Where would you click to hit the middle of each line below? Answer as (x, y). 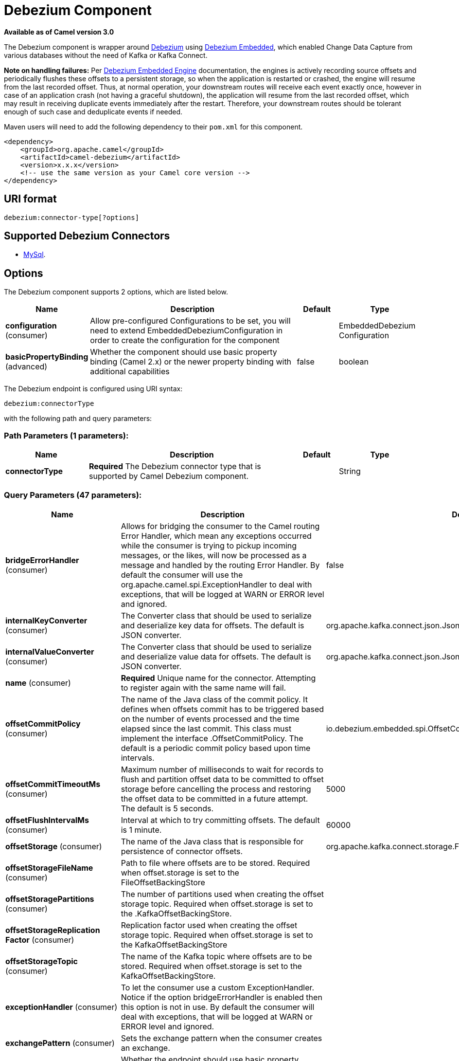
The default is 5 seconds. (167, 808)
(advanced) (26, 367)
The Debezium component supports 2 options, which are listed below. (116, 292)
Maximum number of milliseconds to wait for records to (222, 769)
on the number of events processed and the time (210, 719)
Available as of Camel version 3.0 (59, 32)
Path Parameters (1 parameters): (66, 435)
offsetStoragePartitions (50, 899)
